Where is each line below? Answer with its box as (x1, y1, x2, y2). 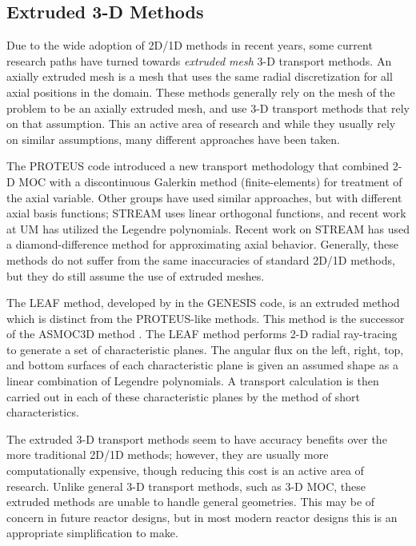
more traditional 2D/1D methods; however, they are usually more (6, 446, 329, 463)
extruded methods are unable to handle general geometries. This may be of (6, 493, 375, 510)
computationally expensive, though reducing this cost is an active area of (6, 462, 364, 479)
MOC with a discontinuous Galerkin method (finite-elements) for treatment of (18, 173, 402, 189)
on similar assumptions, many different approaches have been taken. (6, 130, 340, 147)
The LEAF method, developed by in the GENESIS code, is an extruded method (6, 294, 400, 311)
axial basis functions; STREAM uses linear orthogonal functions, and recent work (6, 205, 406, 221)
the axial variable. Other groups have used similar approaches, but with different (6, 189, 402, 205)
